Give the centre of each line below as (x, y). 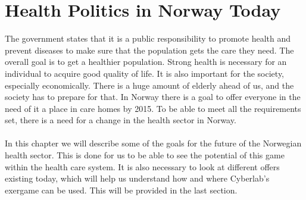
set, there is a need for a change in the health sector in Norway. (121, 120)
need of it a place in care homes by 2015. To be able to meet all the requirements (153, 108)
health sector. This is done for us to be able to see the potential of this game (145, 155)
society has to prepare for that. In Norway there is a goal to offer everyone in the (153, 97)
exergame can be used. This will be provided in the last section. (121, 190)
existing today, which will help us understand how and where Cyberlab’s (137, 178)
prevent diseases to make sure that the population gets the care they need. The (149, 50)
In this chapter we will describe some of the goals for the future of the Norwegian (153, 143)
